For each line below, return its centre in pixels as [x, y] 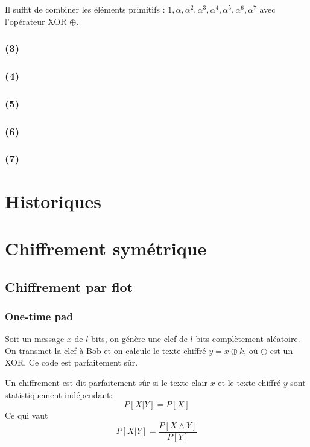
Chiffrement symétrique [106, 248]
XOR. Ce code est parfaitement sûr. [71, 362]
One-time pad [39, 316]
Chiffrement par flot [69, 286]
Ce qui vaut [27, 415]
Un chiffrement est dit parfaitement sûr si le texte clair [106, 382]
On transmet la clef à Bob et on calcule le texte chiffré [106, 350]
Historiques [53, 201]
